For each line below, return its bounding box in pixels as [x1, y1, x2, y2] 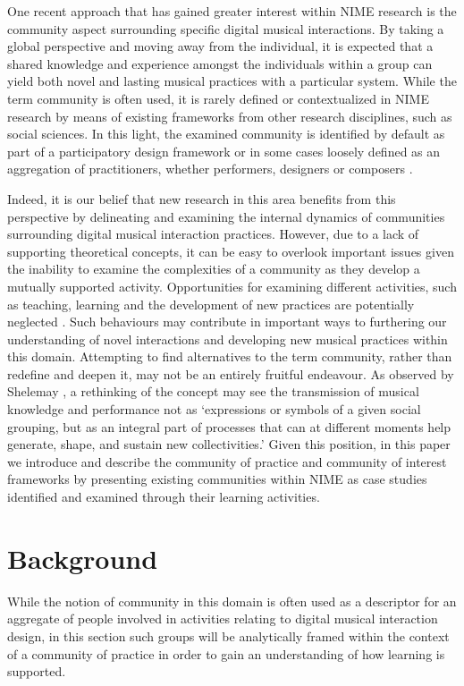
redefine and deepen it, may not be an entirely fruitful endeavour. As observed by [7, 364, 454, 383]
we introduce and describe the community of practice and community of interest [7, 452, 447, 470]
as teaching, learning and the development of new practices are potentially [7, 294, 415, 313]
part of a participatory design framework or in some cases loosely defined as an [7, 141, 441, 160]
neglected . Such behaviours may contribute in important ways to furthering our [7, 312, 447, 331]
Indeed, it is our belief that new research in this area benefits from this [7, 189, 396, 207]
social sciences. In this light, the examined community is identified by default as [7, 124, 445, 143]
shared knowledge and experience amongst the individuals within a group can [7, 54, 433, 72]
